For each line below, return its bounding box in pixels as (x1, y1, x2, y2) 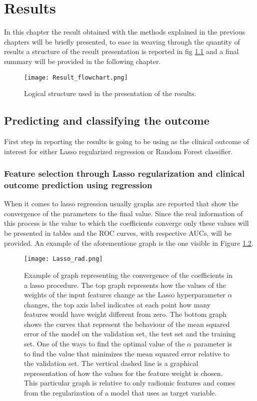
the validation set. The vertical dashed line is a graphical (24, 358, 198, 368)
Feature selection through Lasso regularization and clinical (4, 167, 245, 180)
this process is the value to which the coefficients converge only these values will (4, 218, 249, 228)
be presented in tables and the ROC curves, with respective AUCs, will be (4, 228, 231, 238)
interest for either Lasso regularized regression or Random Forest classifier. (4, 146, 233, 156)
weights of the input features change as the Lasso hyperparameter (24, 289, 225, 300)
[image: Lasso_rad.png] (24, 255, 103, 263)
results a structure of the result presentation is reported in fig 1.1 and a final (4, 46, 239, 57)
